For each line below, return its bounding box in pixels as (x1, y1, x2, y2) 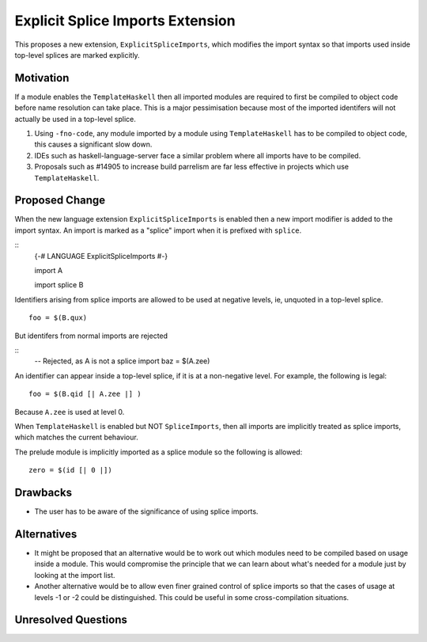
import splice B (34, 280, 84, 290)
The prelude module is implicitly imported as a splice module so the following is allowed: (14, 447, 303, 457)
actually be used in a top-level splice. (14, 114, 136, 123)
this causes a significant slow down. (34, 139, 153, 150)
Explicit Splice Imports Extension (14, 12, 236, 29)
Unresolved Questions (14, 614, 128, 627)
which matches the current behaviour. (14, 432, 138, 443)
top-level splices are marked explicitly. (14, 50, 140, 59)
